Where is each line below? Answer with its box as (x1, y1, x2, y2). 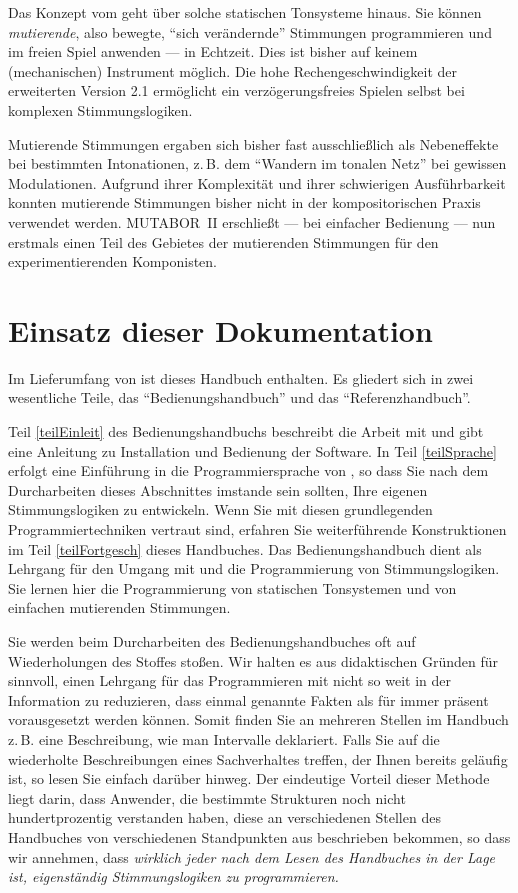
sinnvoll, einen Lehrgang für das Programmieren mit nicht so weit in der (8, 670, 452, 691)
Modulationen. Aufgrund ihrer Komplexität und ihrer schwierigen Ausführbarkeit (8, 172, 506, 193)
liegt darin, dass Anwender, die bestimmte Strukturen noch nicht (8, 787, 406, 808)
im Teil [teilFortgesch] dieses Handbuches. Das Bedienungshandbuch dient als (8, 538, 482, 559)
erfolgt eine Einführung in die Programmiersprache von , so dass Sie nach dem (8, 460, 489, 481)
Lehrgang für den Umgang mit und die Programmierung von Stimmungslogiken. (8, 558, 500, 579)
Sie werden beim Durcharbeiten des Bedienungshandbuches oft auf (8, 630, 416, 651)
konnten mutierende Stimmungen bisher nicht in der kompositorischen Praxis (8, 192, 481, 213)
